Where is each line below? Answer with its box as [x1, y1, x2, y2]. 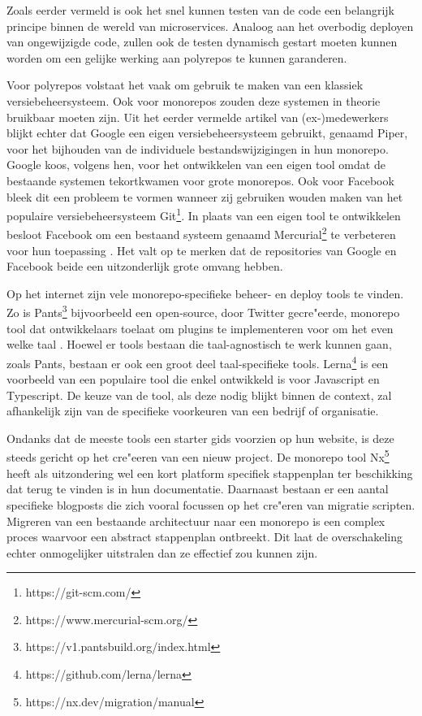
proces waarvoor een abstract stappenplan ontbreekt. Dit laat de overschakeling [6, 528, 403, 545]
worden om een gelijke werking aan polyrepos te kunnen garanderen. [6, 49, 347, 66]
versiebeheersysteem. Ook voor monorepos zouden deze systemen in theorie [6, 92, 381, 109]
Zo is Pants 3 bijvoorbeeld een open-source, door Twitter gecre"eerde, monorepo [6, 302, 400, 321]
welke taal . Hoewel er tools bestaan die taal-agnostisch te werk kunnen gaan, [6, 336, 392, 353]
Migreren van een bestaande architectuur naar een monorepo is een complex [6, 512, 385, 529]
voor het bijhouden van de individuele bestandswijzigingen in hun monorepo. [6, 140, 389, 157]
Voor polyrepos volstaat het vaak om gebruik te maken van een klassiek [6, 76, 364, 93]
